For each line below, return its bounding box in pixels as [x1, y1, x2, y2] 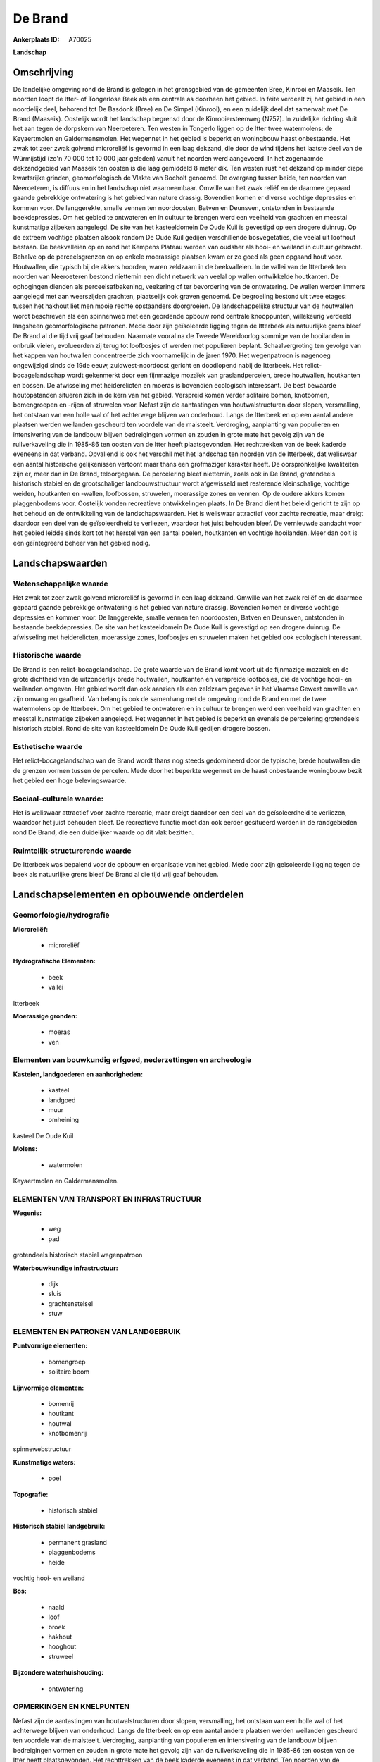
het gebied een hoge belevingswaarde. [13, 776, 127, 784]
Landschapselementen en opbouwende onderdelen [13, 889, 244, 901]
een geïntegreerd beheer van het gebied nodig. [13, 538, 151, 547]
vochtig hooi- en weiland [13, 1574, 85, 1582]
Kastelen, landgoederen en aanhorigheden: [13, 1070, 144, 1078]
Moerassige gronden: [13, 1011, 77, 1020]
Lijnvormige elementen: [13, 1384, 84, 1392]
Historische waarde [13, 651, 82, 660]
